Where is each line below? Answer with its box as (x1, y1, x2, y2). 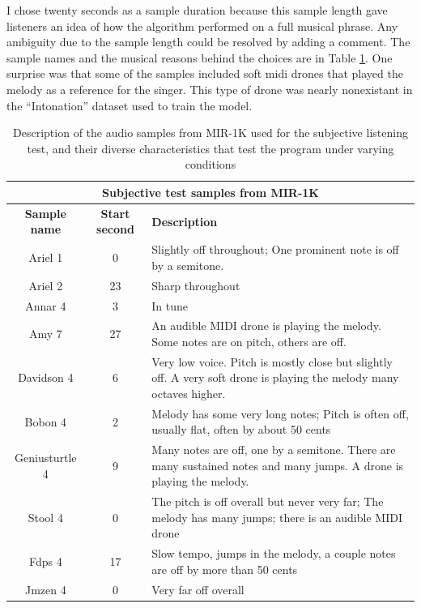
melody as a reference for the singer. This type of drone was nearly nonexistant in (6, 80, 413, 97)
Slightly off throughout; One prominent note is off (151, 241, 399, 258)
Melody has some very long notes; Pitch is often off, (151, 405, 409, 422)
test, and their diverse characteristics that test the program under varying (27, 139, 394, 156)
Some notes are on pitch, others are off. (151, 332, 347, 349)
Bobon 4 (24, 413, 67, 430)
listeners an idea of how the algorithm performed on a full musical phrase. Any (6, 17, 398, 34)
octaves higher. (151, 384, 226, 401)
